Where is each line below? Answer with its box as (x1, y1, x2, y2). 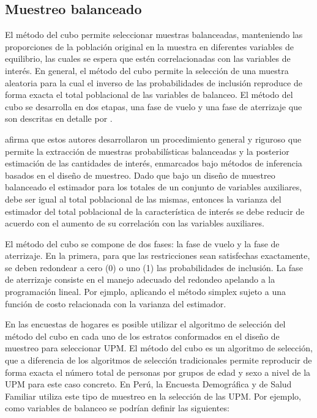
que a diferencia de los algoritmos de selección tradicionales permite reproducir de (5, 354, 312, 367)
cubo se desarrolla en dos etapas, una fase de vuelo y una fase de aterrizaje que (5, 100, 302, 113)
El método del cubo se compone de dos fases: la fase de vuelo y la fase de (5, 237, 280, 250)
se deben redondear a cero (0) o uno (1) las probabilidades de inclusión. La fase (5, 261, 303, 274)
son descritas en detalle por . (5, 112, 113, 125)
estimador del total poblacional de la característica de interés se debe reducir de (5, 204, 305, 217)
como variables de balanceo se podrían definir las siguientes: (5, 401, 229, 414)
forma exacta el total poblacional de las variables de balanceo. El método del (5, 88, 293, 101)
